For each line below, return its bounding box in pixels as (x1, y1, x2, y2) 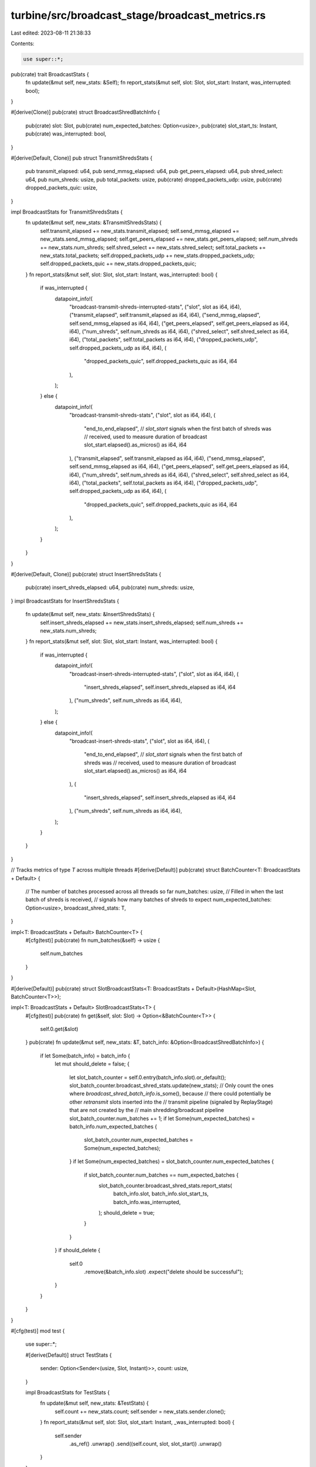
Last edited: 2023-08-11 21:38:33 (11, 29, 91, 36)
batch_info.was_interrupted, (113, 1198, 181, 1205)
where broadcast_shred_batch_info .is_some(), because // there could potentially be (69, 1090, 272, 1097)
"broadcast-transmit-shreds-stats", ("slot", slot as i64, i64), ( (69, 411, 216, 419)
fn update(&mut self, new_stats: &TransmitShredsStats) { (25, 219, 162, 226)
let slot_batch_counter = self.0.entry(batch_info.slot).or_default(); (69, 1074, 226, 1081)
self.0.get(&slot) (40, 1026, 78, 1033)
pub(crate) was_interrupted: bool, (25, 130, 107, 137)
